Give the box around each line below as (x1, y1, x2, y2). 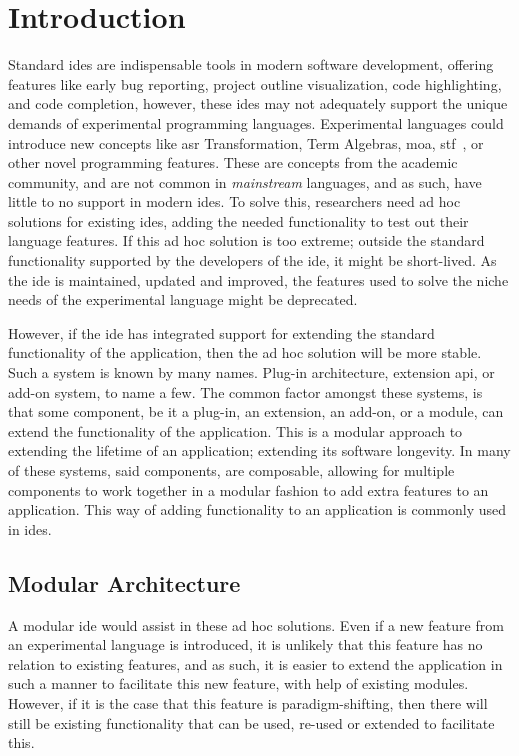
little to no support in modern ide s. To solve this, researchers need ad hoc (8, 191, 461, 212)
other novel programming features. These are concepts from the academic (8, 152, 458, 173)
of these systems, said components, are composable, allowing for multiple (8, 460, 455, 480)
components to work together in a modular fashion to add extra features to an (8, 479, 489, 500)
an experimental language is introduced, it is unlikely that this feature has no (8, 634, 483, 655)
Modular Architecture (8, 567, 241, 598)
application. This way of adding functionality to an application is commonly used (8, 499, 507, 520)
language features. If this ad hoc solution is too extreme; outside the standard (8, 230, 485, 251)
